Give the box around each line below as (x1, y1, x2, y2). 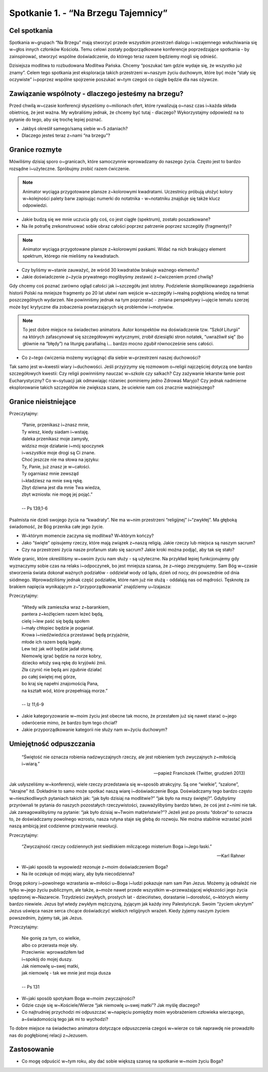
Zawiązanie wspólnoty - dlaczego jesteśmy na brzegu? (9, 89, 184, 98)
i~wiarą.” (21, 761, 40, 767)
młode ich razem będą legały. (21, 639, 82, 645)
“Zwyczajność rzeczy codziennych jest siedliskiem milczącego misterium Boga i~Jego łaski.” (21, 843, 212, 850)
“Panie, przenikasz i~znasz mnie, (21, 422, 90, 428)
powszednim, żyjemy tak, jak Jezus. (9, 915, 83, 921)
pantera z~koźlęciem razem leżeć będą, (21, 611, 104, 617)
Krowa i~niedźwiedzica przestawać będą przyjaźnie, (21, 632, 130, 638)
